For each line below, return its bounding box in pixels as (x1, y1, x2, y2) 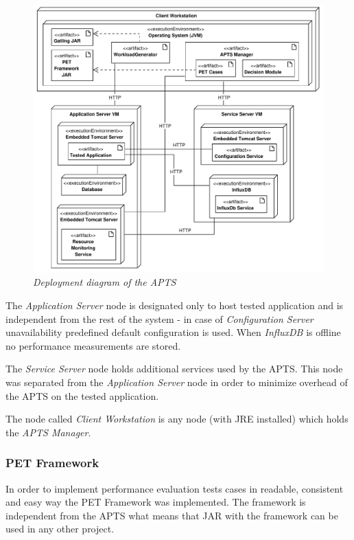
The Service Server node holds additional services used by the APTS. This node (5, 361, 343, 376)
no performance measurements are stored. (5, 338, 181, 352)
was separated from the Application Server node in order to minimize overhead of (5, 374, 348, 389)
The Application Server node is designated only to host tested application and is (5, 297, 344, 312)
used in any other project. (5, 521, 115, 536)
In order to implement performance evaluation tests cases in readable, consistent (5, 481, 344, 495)
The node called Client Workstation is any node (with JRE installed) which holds (5, 412, 349, 426)
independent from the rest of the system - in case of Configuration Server (5, 311, 314, 326)
